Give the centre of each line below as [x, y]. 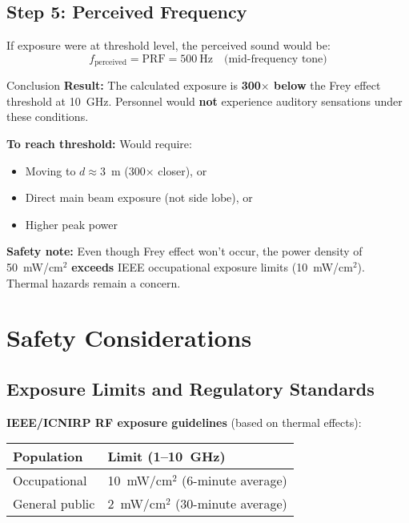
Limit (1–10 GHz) [166, 457]
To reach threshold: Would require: [99, 144]
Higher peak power [71, 224]
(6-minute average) [235, 481]
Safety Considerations [129, 338]
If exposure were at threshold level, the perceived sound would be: [168, 45]
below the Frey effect [327, 85]
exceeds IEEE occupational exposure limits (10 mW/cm [212, 267]
